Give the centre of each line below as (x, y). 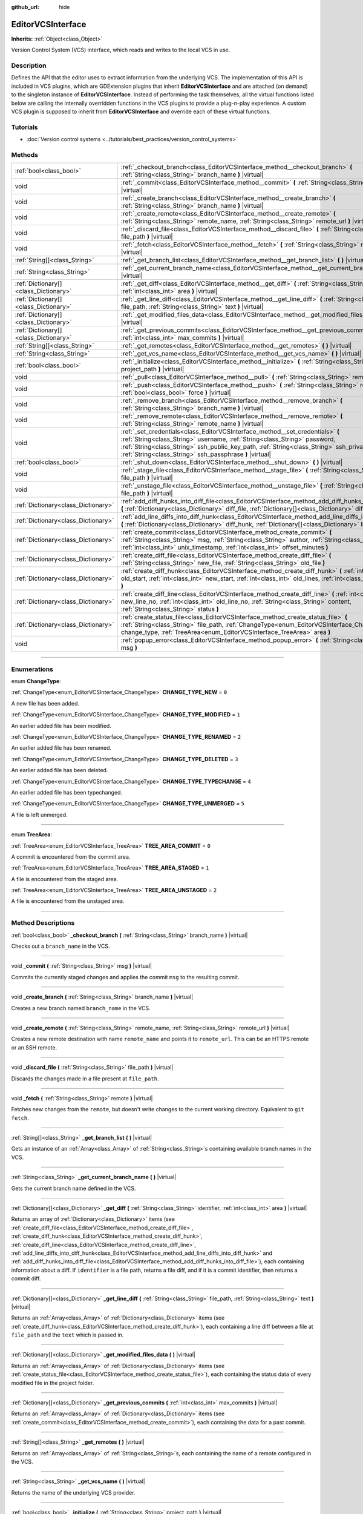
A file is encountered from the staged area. (65, 879)
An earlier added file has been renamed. (61, 748)
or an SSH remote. (34, 1047)
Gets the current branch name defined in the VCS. (74, 1188)
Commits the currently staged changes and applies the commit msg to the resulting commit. (125, 977)
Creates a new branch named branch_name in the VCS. (81, 1008)
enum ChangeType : (36, 681)
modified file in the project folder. (53, 1383)
